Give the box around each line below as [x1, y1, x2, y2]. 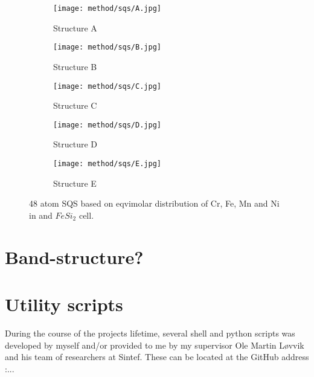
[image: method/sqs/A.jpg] [53, 4, 161, 13]
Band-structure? [5, 244, 144, 269]
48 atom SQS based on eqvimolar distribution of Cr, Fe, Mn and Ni [29, 197, 280, 210]
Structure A [53, 21, 97, 34]
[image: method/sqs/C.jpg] [53, 82, 161, 91]
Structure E [53, 176, 97, 189]
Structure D [53, 138, 98, 150]
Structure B [53, 60, 97, 72]
